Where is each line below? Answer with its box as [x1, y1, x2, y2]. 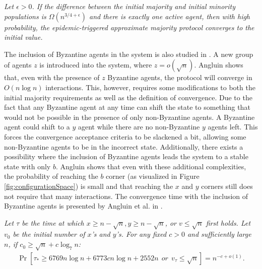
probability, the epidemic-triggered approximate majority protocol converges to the [4, 22, 254, 32]
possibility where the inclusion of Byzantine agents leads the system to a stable [4, 151, 248, 162]
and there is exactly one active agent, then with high [89, 11, 250, 21]
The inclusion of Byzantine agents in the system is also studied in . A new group [4, 48, 253, 59]
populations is [4, 11, 46, 21]
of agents [4, 59, 32, 70]
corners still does [201, 180, 253, 191]
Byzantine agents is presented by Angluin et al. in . [4, 200, 163, 211]
